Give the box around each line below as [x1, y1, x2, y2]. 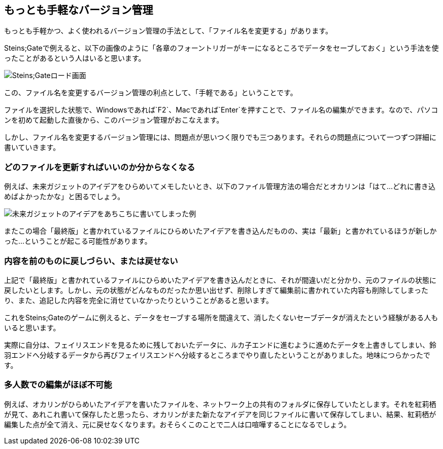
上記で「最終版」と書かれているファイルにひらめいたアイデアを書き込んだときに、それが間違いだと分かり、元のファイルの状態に [4, 275, 436, 284]
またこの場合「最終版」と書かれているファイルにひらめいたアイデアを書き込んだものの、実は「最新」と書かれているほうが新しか [4, 227, 437, 236]
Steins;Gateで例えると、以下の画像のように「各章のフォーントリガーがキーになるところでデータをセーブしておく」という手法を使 [4, 44, 439, 53]
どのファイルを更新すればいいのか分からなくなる [4, 162, 195, 172]
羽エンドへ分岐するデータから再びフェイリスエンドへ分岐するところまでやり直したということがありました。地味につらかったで [4, 350, 430, 359]
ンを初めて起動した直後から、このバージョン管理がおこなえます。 [4, 116, 224, 125]
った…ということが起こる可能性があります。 [4, 237, 152, 246]
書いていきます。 [4, 143, 60, 152]
